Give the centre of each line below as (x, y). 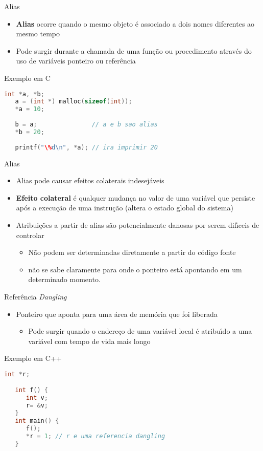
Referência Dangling (35, 296)
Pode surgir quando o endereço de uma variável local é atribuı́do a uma (140, 331)
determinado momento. (64, 279)
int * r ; (17, 374)
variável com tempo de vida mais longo (89, 341)
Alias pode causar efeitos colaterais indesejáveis (90, 180)
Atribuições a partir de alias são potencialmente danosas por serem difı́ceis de (138, 224)
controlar (30, 235)
